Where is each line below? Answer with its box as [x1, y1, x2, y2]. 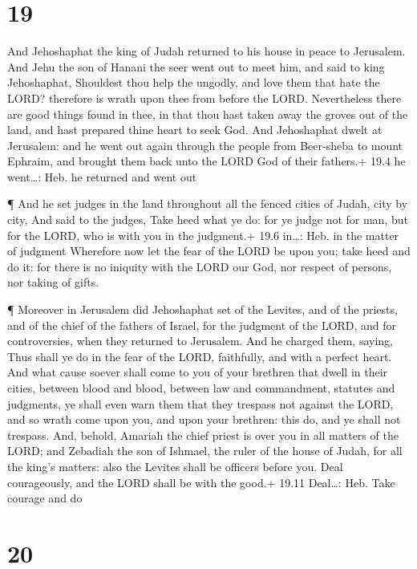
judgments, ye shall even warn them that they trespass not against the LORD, [7, 395, 394, 412]
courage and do [7, 490, 83, 506]
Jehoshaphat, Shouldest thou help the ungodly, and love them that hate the [7, 74, 380, 91]
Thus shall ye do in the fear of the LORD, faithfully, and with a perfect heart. [7, 347, 392, 364]
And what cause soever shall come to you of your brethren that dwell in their [7, 364, 388, 380]
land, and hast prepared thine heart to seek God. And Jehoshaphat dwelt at [7, 121, 383, 138]
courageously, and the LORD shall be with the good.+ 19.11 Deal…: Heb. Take [7, 473, 395, 490]
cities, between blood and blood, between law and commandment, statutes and [7, 380, 395, 396]
